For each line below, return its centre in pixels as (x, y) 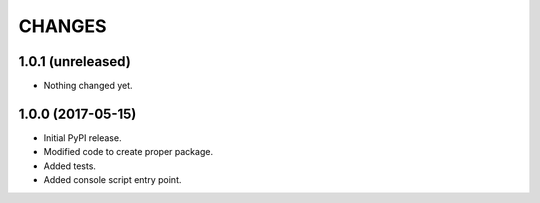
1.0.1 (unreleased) (75, 61)
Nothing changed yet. (88, 86)
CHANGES (62, 26)
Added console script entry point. (112, 180)
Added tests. (70, 166)
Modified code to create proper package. (128, 152)
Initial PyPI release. (82, 137)
